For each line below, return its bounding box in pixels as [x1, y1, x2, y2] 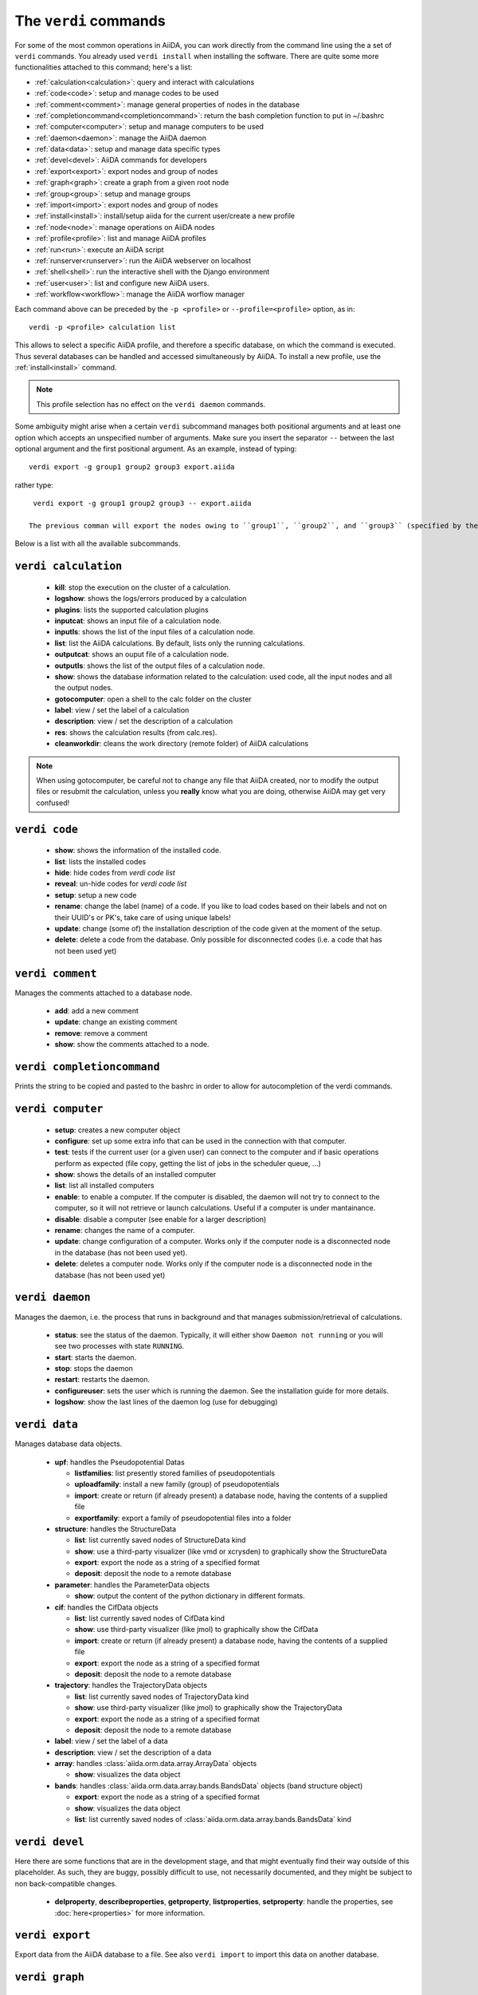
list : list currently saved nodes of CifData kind [74, 1614, 225, 1623]
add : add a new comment [54, 1006, 139, 1016]
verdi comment [14, 966, 97, 980]
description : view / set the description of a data [54, 1748, 212, 1757]
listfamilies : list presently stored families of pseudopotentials [74, 1468, 275, 1478]
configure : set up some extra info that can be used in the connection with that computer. [54, 1136, 347, 1145]
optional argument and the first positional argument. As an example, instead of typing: [14, 444, 297, 454]
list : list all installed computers [54, 1181, 155, 1191]
